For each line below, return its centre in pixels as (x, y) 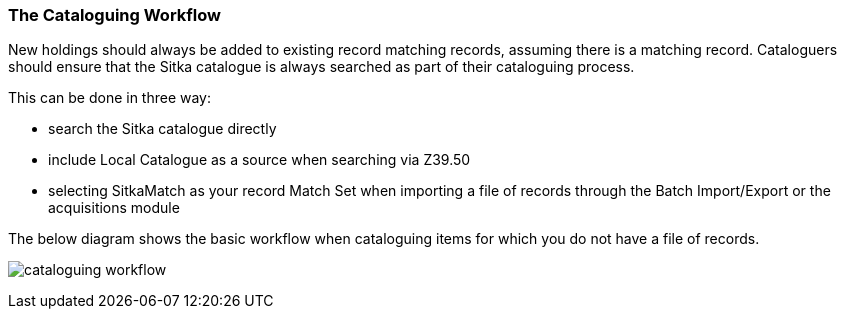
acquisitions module (114, 208)
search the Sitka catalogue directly (162, 129)
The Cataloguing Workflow (114, 15)
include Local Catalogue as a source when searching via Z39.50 (259, 160)
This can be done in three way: (110, 98)
